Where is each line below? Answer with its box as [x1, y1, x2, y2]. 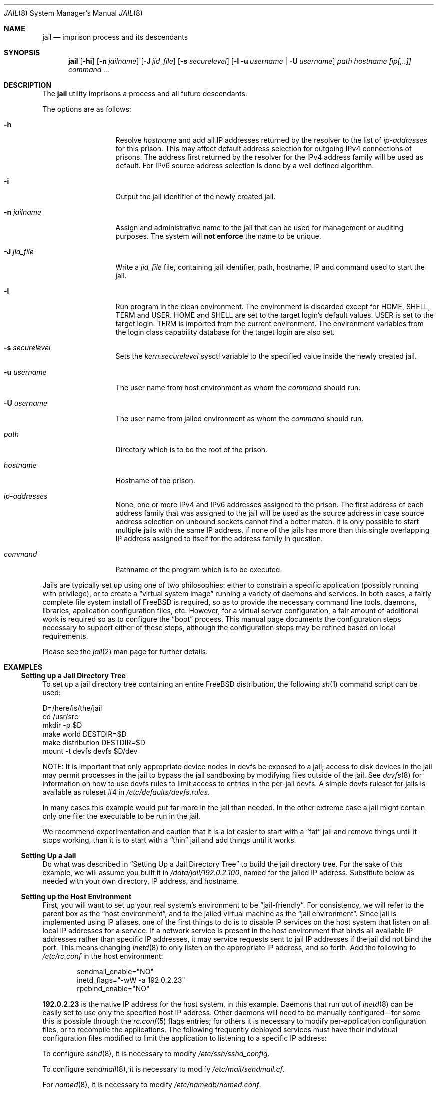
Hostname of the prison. [115, 476, 195, 485]
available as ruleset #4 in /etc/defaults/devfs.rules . [42, 788, 210, 796]
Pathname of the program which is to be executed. [115, 565, 282, 574]
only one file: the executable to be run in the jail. [42, 812, 201, 820]
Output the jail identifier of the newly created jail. [115, 192, 276, 201]
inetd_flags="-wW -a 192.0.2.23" [77, 976, 185, 984]
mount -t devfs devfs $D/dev [42, 747, 138, 755]
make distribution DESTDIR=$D [42, 738, 145, 747]
